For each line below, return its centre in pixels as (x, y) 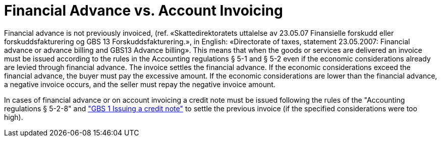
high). (14, 117)
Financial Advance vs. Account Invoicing (144, 11)
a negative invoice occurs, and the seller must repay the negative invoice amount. (140, 84)
